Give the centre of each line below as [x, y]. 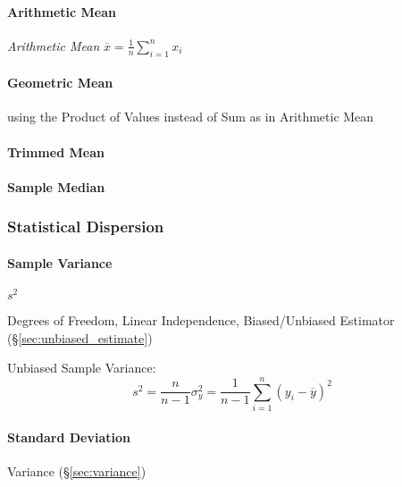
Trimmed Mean [56, 151]
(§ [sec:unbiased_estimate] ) [80, 337]
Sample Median [56, 186]
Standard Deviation [69, 437]
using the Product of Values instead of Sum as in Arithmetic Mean [191, 117]
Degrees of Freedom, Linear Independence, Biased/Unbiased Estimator [201, 320]
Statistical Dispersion [86, 227]
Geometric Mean [60, 83]
